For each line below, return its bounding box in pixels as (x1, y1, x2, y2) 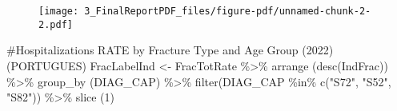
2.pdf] (38, 18, 73, 30)
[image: (38, 6, 79, 17)
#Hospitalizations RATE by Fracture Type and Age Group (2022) (6, 42, 334, 58)
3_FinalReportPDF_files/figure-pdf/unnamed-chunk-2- (84, 6, 371, 17)
